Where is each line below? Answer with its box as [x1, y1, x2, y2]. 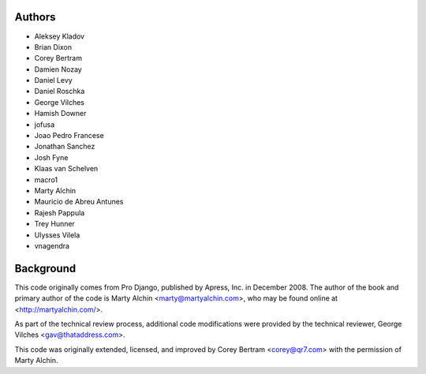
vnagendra [34, 241, 70, 250]
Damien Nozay [34, 64, 82, 74]
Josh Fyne [34, 152, 69, 162]
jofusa [34, 119, 55, 129]
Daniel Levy [34, 76, 73, 85]
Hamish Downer [34, 109, 87, 118]
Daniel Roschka [34, 87, 85, 96]
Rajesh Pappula [34, 208, 85, 217]
